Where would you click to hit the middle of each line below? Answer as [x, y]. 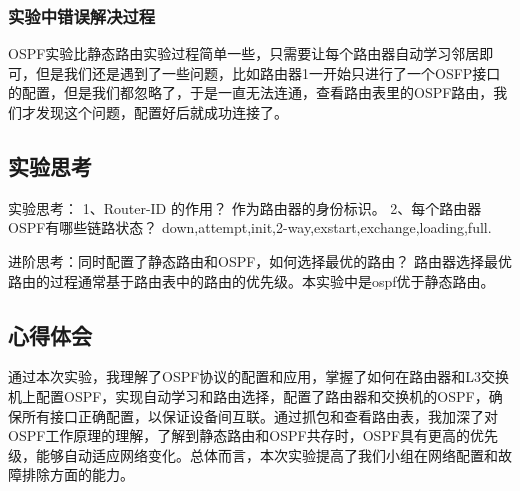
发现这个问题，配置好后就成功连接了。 [161, 112]
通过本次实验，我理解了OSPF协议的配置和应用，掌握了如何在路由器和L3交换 [259, 376]
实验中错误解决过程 [82, 15]
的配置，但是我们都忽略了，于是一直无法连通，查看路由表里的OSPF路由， [251, 92]
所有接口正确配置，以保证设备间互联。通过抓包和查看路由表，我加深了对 [259, 415]
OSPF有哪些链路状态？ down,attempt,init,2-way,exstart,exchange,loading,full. [250, 227]
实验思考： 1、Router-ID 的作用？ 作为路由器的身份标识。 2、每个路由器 [245, 207]
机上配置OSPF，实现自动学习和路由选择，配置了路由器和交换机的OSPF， [248, 395]
